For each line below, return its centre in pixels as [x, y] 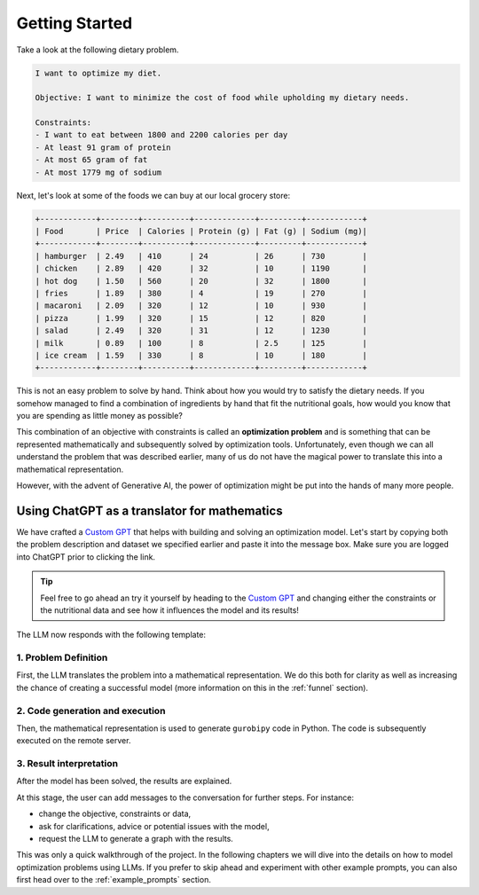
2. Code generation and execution [91, 711]
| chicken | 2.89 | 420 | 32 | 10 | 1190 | [201, 269]
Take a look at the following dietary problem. [98, 50]
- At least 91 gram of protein [103, 147]
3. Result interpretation [67, 764]
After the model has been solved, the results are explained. [124, 781]
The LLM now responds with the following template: [111, 635]
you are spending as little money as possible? [100, 416]
